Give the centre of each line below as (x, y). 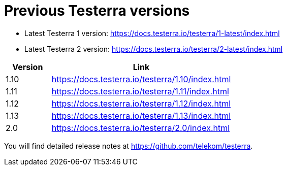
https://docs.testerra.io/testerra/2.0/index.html (141, 128)
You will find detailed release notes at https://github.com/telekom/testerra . (129, 146)
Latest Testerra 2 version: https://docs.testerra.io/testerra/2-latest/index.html (154, 49)
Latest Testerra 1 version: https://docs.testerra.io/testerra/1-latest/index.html (152, 33)
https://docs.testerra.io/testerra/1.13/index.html (141, 115)
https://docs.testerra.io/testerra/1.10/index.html (141, 79)
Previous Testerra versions (97, 11)
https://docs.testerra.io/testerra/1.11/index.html (140, 91)
